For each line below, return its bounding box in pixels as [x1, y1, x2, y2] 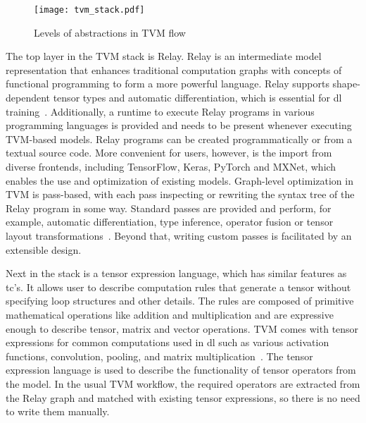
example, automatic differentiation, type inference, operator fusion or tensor [6, 214, 334, 229]
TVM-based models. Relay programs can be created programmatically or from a [6, 131, 353, 146]
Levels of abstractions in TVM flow [34, 25, 186, 39]
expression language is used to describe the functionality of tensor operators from [6, 362, 356, 377]
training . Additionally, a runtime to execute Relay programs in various [6, 104, 315, 118]
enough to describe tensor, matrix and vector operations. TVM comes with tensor [6, 321, 359, 336]
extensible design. [6, 242, 82, 257]
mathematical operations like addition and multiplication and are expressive [6, 307, 334, 321]
